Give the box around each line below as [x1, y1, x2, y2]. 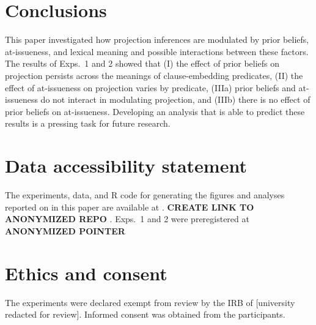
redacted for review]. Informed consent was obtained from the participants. [5, 308, 285, 321]
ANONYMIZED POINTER [5, 224, 125, 237]
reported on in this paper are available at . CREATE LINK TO [5, 200, 254, 213]
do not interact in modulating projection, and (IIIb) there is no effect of [40, 93, 310, 106]
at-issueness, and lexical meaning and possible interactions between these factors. [5, 45, 309, 58]
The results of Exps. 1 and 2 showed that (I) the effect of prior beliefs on [5, 57, 280, 70]
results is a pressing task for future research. [5, 117, 171, 130]
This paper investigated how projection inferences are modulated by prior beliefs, [5, 33, 309, 46]
